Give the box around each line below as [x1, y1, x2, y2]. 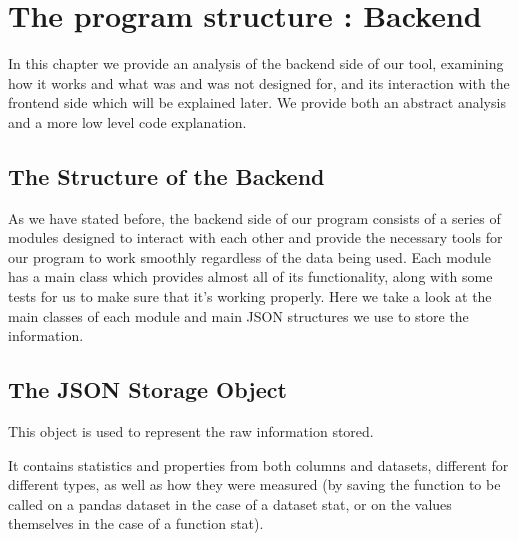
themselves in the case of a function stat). [8, 513, 264, 534]
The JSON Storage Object [8, 374, 287, 405]
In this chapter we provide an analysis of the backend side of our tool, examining [8, 53, 504, 74]
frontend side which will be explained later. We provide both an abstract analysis [8, 92, 506, 113]
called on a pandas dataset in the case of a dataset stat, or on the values [8, 493, 452, 514]
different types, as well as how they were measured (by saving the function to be [8, 474, 501, 495]
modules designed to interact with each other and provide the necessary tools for [8, 227, 503, 248]
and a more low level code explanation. [8, 111, 247, 132]
